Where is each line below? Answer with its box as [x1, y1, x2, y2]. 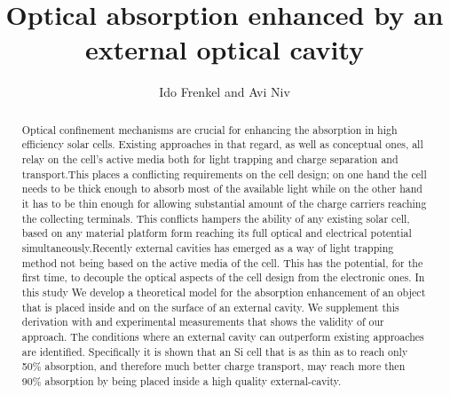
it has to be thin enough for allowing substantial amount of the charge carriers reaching [21, 195, 427, 210]
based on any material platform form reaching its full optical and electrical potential [21, 225, 412, 241]
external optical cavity [84, 31, 365, 67]
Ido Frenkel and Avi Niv [159, 83, 290, 101]
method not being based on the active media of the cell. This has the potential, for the [21, 255, 423, 270]
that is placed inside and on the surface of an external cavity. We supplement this [21, 299, 399, 314]
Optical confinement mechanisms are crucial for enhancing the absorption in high [21, 122, 398, 137]
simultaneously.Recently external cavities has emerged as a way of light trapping [21, 240, 394, 255]
